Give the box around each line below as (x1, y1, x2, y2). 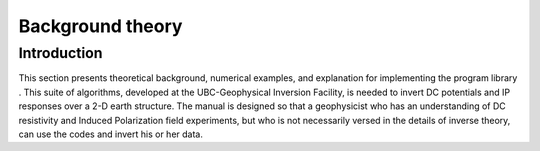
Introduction (18, 44, 103, 62)
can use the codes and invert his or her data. (18, 128, 204, 140)
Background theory (18, 15, 183, 37)
